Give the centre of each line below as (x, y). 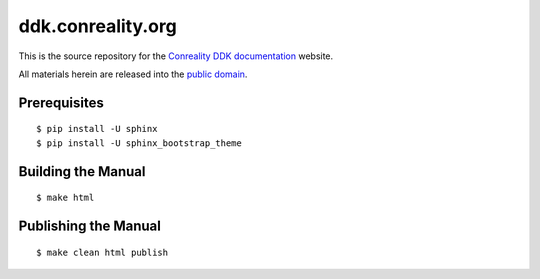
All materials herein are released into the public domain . (133, 74)
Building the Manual (82, 171)
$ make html (65, 198)
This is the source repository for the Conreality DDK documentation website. (176, 56)
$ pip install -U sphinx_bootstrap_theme (139, 143)
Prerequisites (61, 102)
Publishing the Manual (90, 225)
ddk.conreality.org (97, 26)
